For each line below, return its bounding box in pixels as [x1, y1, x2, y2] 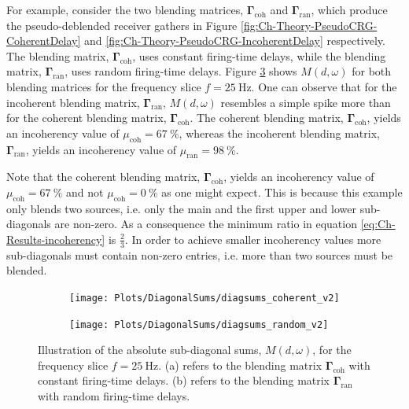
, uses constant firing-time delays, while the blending [132, 47, 386, 64]
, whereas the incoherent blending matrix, [179, 124, 380, 141]
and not [66, 183, 104, 200]
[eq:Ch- [360, 216, 396, 232]
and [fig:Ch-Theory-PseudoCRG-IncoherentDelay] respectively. [84, 32, 385, 49]
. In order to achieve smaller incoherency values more [124, 230, 381, 247]
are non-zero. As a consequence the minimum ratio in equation [54, 216, 357, 232]
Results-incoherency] [6, 230, 105, 247]
